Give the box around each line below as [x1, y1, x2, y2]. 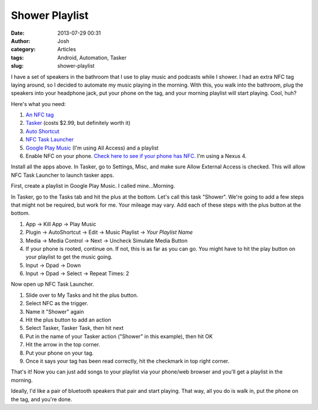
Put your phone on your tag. [25, 349, 94, 356]
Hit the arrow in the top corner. [25, 341, 100, 348]
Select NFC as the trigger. [25, 300, 88, 307]
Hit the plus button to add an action [25, 316, 111, 323]
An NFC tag [25, 111, 54, 118]
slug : [11, 62, 24, 70]
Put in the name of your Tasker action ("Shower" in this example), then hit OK [25, 333, 213, 340]
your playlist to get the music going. [25, 253, 113, 260]
